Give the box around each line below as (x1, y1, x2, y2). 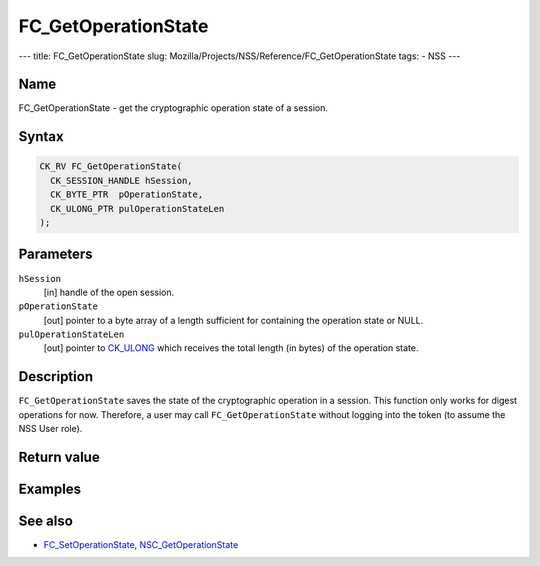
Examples (18, 480, 82, 497)
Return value (18, 448, 100, 465)
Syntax (18, 128, 64, 145)
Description (18, 368, 94, 385)
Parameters (18, 246, 93, 263)
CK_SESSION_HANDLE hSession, (50, 175, 194, 186)
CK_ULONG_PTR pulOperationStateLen (50, 203, 225, 214)
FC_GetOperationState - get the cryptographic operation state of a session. (18, 102, 329, 114)
